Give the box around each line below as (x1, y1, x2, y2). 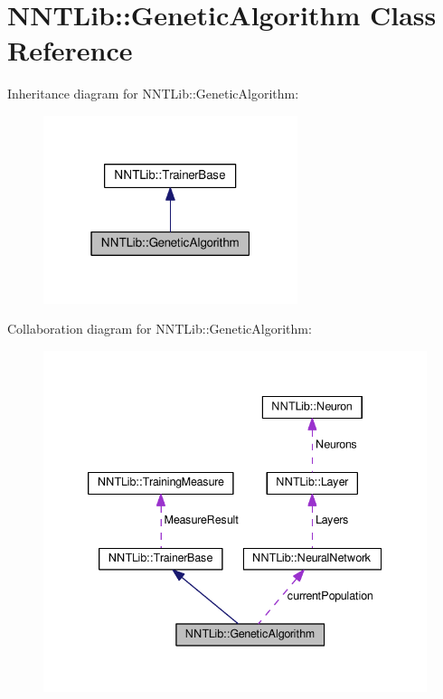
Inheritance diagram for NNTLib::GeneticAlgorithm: (7, 84, 299, 103)
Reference (7, 32, 133, 69)
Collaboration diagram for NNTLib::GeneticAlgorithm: (7, 319, 312, 338)
